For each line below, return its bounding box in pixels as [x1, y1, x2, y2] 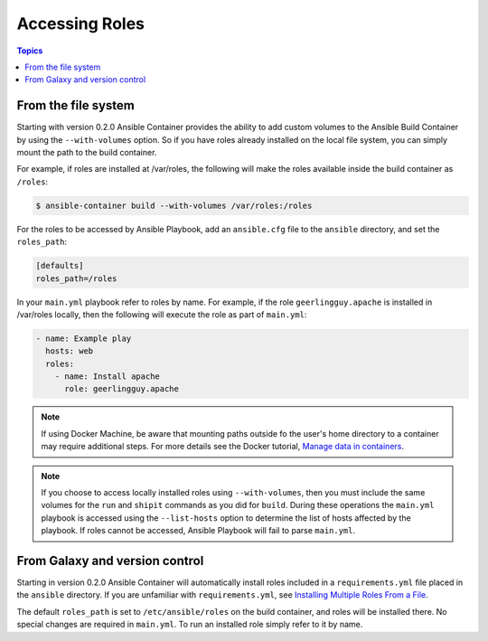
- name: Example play [35, 333, 132, 344]
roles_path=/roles [35, 273, 117, 284]
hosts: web [45, 346, 94, 356]
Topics [16, 45, 43, 56]
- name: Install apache [54, 372, 160, 382]
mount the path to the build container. [16, 147, 157, 158]
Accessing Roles [16, 14, 145, 33]
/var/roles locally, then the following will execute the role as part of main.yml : [16, 308, 307, 320]
